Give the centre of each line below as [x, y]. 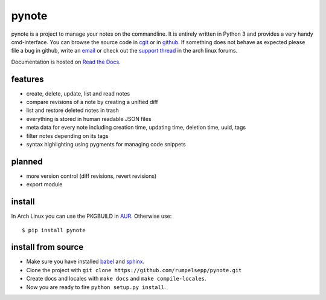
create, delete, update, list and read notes [78, 93]
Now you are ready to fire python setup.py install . [96, 287]
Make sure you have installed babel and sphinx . [85, 262]
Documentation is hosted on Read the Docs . [66, 62]
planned [27, 161]
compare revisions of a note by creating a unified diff [92, 102]
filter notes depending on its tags [67, 135]
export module [44, 184]
